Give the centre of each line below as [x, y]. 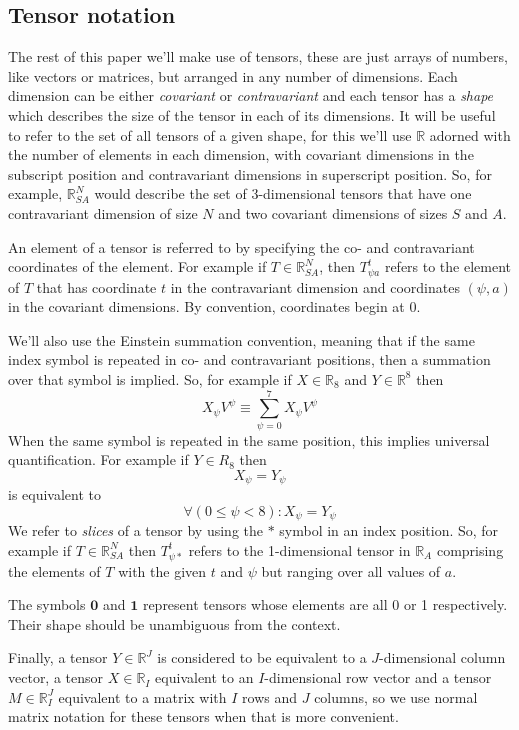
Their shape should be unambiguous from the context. [174, 623]
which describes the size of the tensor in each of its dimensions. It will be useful [252, 114]
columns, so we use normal [396, 696]
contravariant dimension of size [103, 212]
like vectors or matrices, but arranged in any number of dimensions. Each [233, 75]
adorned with [470, 134]
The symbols [47, 604]
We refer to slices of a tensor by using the [135, 530]
